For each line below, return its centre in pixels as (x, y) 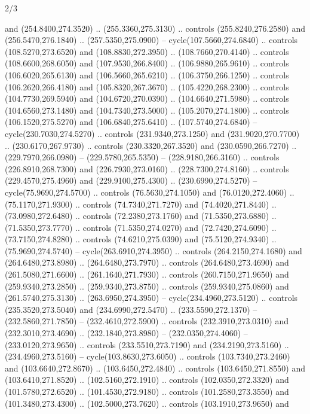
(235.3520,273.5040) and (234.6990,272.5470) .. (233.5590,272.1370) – (131, 309)
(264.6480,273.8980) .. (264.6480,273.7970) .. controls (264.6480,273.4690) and (147, 262)
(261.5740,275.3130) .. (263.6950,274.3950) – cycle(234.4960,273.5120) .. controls (151, 298)
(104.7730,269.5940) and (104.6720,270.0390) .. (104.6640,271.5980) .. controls (147, 98)
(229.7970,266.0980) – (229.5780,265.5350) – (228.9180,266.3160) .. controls (142, 157)
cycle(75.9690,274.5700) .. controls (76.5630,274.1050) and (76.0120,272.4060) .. (150, 192)
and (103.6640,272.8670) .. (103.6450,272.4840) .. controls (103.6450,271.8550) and (155, 368)
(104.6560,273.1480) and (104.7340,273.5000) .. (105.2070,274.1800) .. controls (147, 110)
